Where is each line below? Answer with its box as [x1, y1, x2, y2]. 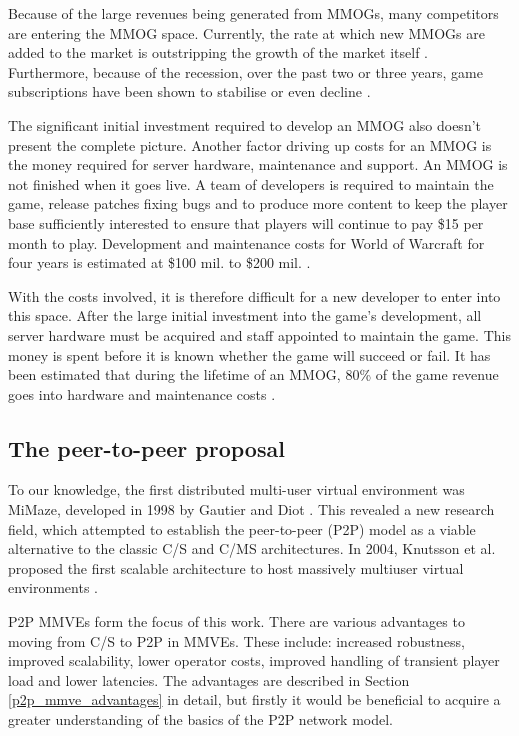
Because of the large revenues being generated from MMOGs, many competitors [8, 3, 499, 23]
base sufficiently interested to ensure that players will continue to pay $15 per [8, 212, 484, 233]
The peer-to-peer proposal [8, 432, 285, 463]
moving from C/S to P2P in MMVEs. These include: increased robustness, [8, 630, 465, 651]
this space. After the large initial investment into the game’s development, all [8, 305, 482, 326]
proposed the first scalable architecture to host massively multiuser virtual [8, 557, 464, 578]
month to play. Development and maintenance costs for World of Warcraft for [8, 232, 485, 253]
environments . [8, 577, 98, 598]
